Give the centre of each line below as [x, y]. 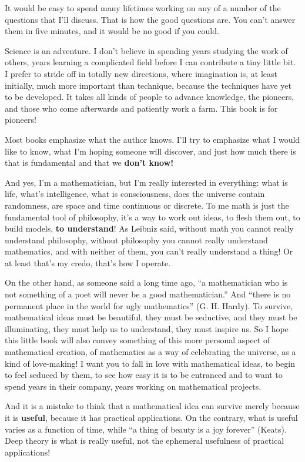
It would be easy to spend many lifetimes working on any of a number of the [143, 8]
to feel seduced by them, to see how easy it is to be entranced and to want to [144, 375]
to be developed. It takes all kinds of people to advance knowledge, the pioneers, [150, 97]
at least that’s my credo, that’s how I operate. [88, 262]
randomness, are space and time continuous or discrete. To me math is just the [147, 205]
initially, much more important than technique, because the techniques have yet [148, 85]
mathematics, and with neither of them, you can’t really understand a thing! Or [149, 251]
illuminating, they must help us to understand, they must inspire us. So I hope [147, 328]
